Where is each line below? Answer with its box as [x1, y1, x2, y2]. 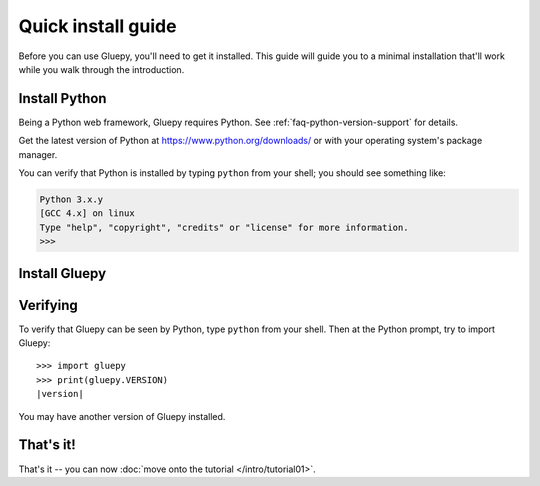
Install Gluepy [18, 265, 107, 282]
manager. [18, 148, 58, 160]
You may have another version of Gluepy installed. [18, 410, 226, 422]
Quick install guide [18, 15, 177, 37]
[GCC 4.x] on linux [39, 208, 135, 219]
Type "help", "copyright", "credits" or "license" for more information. [39, 221, 409, 233]
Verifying [18, 296, 79, 314]
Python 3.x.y [39, 194, 104, 205]
